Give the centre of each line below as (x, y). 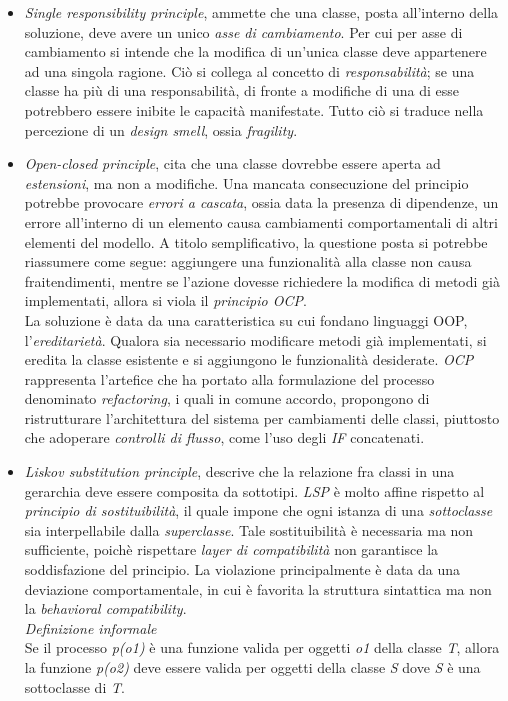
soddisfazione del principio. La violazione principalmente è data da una (242, 569)
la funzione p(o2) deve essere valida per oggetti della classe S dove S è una (252, 667)
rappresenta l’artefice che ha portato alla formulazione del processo (229, 378)
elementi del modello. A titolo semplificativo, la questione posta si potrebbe (256, 241)
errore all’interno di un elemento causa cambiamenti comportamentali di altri (261, 221)
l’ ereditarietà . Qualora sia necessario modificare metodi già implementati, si (255, 339)
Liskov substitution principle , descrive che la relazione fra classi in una (239, 471)
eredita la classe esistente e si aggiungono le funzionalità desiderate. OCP (249, 359)
